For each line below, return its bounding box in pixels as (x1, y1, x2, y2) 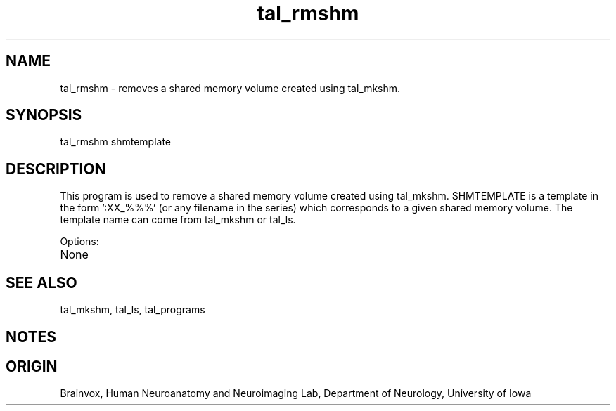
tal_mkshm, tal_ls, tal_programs (60, 304, 205, 316)
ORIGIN (6, 357, 58, 375)
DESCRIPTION (6, 159, 106, 178)
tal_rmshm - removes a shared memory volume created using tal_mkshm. (60, 81, 401, 94)
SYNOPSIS (6, 106, 82, 124)
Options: (60, 235, 99, 248)
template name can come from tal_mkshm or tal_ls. (60, 214, 296, 226)
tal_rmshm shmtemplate (60, 136, 171, 148)
